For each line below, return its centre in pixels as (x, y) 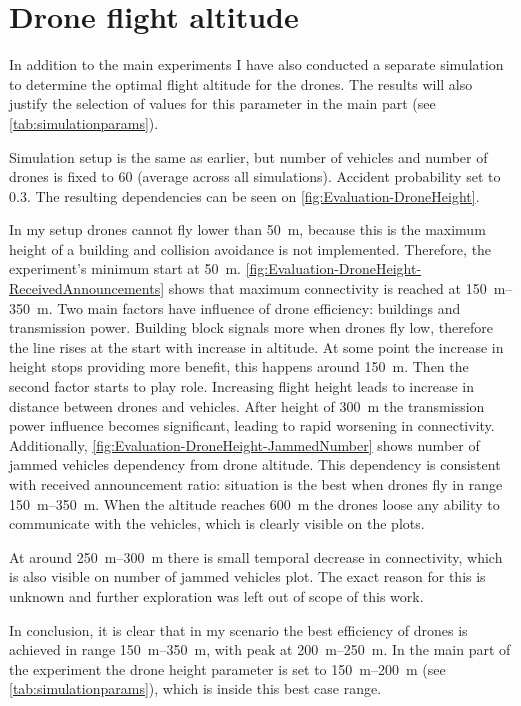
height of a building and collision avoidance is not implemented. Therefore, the (250, 248)
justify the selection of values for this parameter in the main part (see (222, 103)
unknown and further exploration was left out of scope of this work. (216, 595)
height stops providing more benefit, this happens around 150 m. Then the (239, 366)
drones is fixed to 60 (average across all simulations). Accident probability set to (255, 176)
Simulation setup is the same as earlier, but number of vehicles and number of (248, 156)
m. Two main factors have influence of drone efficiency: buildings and (248, 307)
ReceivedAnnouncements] (87, 288)
